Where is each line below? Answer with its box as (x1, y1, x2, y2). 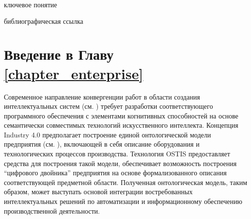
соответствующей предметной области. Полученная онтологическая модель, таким (4, 177, 248, 187)
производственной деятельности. (4, 205, 100, 216)
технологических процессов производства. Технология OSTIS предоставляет (4, 149, 230, 159)
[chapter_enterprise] (4, 63, 143, 83)
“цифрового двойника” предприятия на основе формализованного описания (4, 168, 227, 178)
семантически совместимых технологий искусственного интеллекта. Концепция (4, 120, 238, 130)
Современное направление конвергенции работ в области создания (4, 91, 200, 101)
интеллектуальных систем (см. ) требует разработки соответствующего (4, 101, 213, 111)
